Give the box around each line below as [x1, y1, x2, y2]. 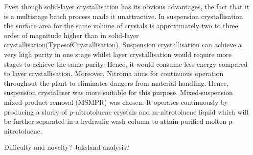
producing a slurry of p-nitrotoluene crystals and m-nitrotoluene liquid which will [4, 106, 249, 116]
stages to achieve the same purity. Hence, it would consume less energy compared [4, 58, 248, 69]
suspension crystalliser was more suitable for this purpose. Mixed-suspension [4, 87, 233, 97]
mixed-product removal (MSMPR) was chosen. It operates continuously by [4, 97, 228, 107]
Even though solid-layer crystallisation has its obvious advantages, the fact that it [4, 1, 250, 11]
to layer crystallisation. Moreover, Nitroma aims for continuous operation [4, 68, 224, 78]
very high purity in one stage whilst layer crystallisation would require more [4, 49, 232, 59]
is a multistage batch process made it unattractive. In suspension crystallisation [4, 11, 243, 21]
